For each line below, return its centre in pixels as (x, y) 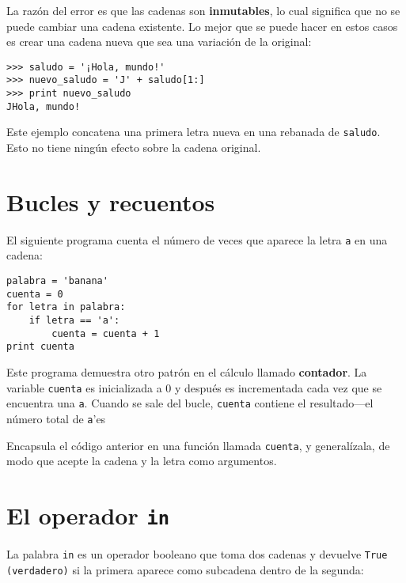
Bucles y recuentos (111, 201)
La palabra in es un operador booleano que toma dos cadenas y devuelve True (197, 554)
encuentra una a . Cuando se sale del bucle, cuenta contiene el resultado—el (190, 403)
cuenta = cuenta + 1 (106, 333)
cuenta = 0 (35, 294)
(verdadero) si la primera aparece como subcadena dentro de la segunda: (185, 569)
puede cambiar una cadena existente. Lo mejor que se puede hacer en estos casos (202, 26)
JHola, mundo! (44, 106)
